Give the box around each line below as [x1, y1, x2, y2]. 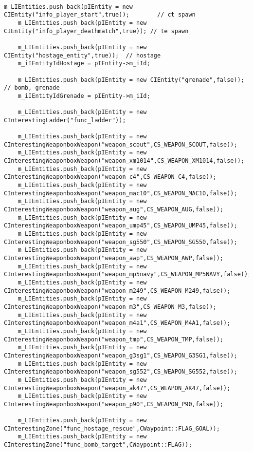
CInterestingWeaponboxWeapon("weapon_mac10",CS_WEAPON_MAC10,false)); [4, 189, 237, 197]
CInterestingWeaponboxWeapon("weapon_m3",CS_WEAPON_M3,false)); [4, 303, 217, 310]
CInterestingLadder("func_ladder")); [4, 116, 126, 124]
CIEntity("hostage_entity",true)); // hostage [4, 52, 161, 59]
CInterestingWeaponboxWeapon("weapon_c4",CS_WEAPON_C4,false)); [4, 173, 217, 181]
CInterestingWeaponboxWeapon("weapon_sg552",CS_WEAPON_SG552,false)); [4, 368, 237, 376]
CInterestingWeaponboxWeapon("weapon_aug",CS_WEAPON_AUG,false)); [4, 206, 224, 213]
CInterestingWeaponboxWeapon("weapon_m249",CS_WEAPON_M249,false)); [4, 287, 231, 294]
